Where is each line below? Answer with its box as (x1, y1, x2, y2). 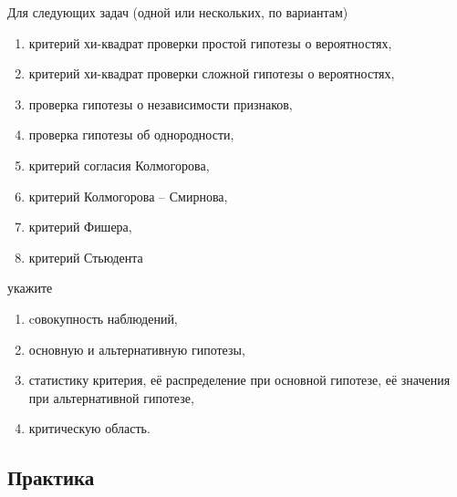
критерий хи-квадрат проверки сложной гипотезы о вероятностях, (28, 64, 395, 83)
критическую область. (28, 419, 151, 438)
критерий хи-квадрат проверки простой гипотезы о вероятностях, (28, 33, 392, 52)
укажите (7, 278, 53, 297)
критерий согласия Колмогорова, (28, 155, 210, 174)
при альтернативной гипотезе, (28, 388, 194, 407)
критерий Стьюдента (28, 247, 143, 266)
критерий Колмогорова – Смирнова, (28, 186, 228, 205)
